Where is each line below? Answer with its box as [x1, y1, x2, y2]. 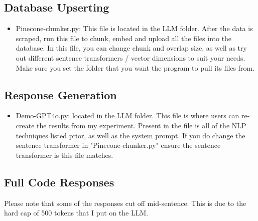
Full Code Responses [4, 174, 114, 189]
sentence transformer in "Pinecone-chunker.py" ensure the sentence [16, 140, 221, 150]
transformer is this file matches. [16, 149, 113, 160]
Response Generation [4, 87, 117, 102]
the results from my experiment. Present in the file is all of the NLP [37, 120, 246, 130]
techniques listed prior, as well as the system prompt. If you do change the [16, 130, 245, 140]
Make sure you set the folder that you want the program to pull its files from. [16, 62, 255, 73]
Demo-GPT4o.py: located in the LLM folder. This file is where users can [16, 110, 239, 121]
